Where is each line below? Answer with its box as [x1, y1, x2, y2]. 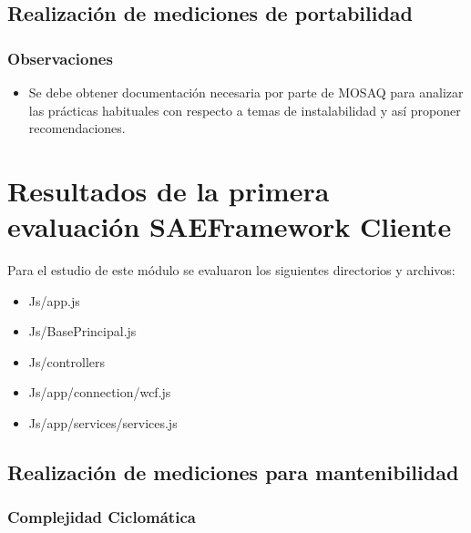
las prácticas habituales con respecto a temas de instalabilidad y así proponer [28, 100, 461, 119]
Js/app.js [28, 291, 80, 310]
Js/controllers [28, 352, 106, 371]
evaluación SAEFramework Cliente [7, 208, 452, 245]
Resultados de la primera [7, 171, 330, 209]
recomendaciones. [28, 118, 126, 138]
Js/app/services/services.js [28, 414, 178, 433]
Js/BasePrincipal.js [28, 322, 137, 341]
